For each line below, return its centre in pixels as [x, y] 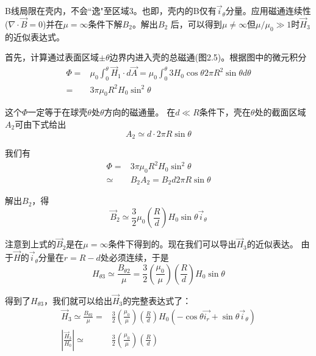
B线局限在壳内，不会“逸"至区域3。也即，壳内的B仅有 [111, 11]
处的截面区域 [280, 112]
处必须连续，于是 [135, 257]
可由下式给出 [41, 124]
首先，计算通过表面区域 [52, 57]
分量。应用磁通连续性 [268, 11]
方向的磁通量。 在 [140, 112]
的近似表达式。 [35, 36]
